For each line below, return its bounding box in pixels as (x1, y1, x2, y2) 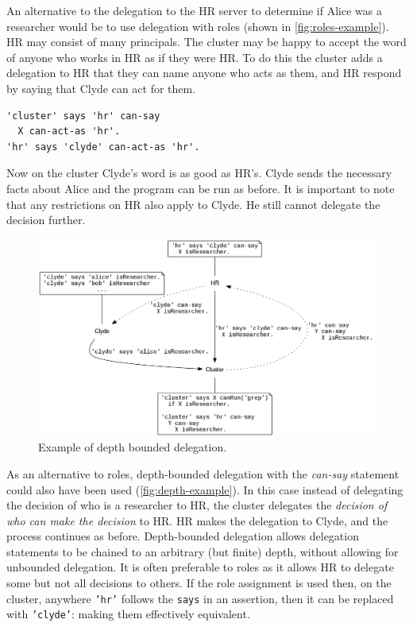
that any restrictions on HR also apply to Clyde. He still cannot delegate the (6, 195, 380, 212)
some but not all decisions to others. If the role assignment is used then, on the (6, 575, 392, 591)
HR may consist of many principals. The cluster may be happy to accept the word (6, 33, 407, 50)
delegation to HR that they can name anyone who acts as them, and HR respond (6, 64, 402, 81)
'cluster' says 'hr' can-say (6, 110, 160, 122)
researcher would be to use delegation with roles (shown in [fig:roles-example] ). (6, 17, 389, 34)
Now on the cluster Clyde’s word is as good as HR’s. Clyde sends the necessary (6, 164, 392, 181)
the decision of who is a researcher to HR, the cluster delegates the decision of (6, 497, 388, 513)
